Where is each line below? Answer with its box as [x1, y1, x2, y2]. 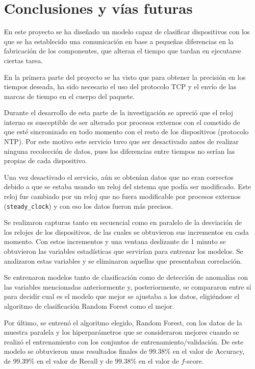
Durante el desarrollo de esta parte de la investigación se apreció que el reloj [4, 107, 233, 118]
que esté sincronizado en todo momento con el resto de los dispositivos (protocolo [4, 126, 249, 137]
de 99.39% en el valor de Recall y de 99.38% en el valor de [4, 356, 179, 366]
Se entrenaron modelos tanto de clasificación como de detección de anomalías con [4, 272, 248, 282]
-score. [184, 356, 204, 366]
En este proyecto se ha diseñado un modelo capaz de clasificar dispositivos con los [4, 26, 250, 37]
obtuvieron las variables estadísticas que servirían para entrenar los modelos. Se [4, 246, 243, 256]
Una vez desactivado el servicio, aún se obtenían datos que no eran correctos [4, 172, 233, 182]
